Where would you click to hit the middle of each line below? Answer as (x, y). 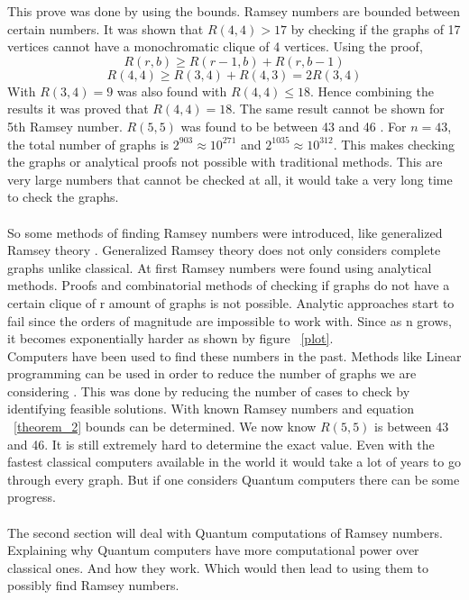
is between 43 (412, 427)
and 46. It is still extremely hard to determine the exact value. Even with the (221, 444)
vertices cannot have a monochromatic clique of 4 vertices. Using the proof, (215, 46)
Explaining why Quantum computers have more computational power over (213, 550)
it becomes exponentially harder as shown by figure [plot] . (170, 338)
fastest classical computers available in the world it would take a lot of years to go (234, 462)
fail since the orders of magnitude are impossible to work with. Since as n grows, (230, 320)
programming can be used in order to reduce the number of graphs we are (212, 373)
